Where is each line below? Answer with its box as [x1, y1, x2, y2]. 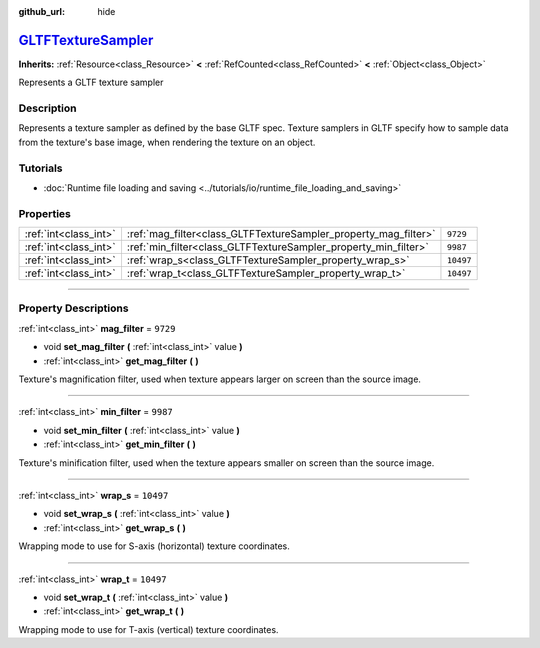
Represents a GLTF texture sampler [18, 76, 164, 89]
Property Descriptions [18, 301, 129, 315]
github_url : [18, 6, 65, 17]
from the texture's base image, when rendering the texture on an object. [18, 136, 316, 148]
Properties [18, 206, 72, 220]
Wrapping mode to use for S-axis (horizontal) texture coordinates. [18, 540, 290, 552]
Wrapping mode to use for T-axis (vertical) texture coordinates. [18, 623, 279, 635]
